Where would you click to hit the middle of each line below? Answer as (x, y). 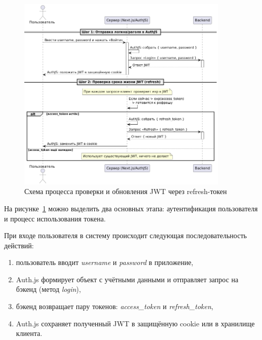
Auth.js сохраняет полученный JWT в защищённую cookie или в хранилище (135, 323)
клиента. (29, 333)
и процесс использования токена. (55, 218)
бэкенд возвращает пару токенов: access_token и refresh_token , (115, 306)
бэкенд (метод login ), (48, 289)
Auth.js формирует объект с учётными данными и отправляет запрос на (127, 279)
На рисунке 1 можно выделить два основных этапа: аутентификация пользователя (131, 208)
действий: (19, 245)
